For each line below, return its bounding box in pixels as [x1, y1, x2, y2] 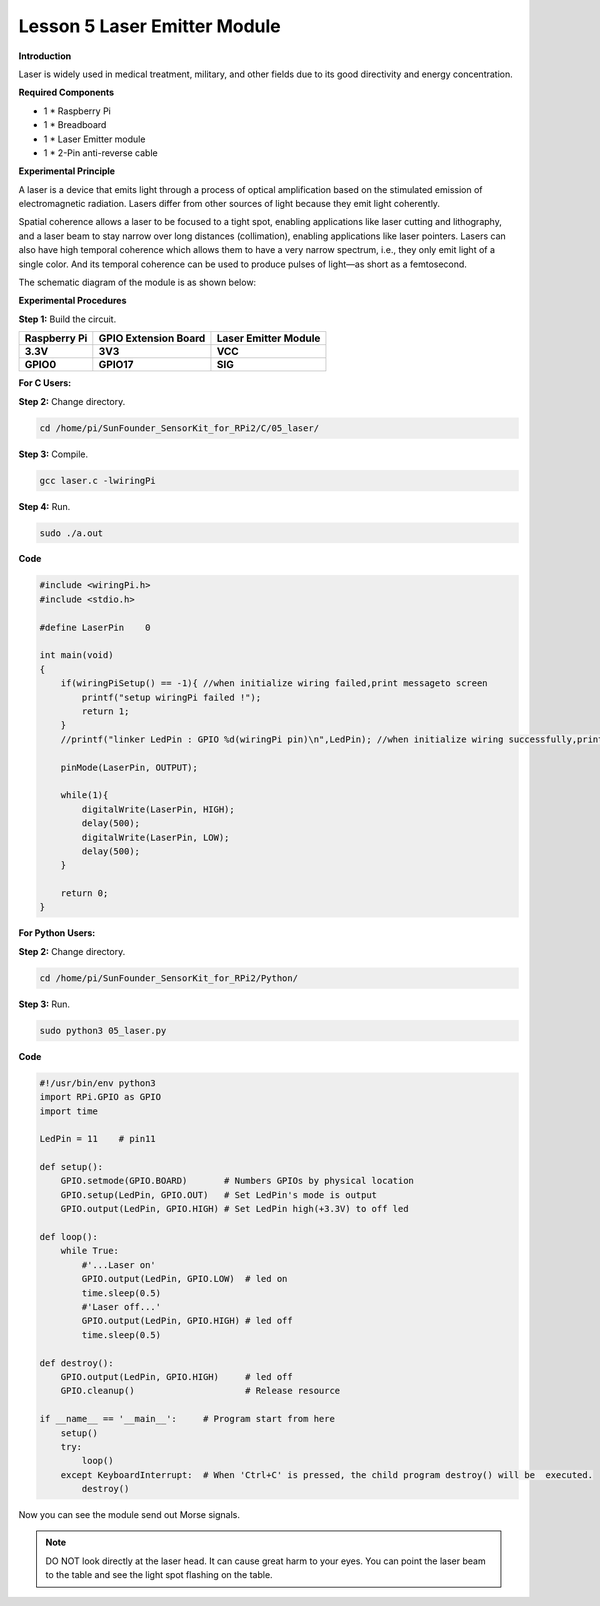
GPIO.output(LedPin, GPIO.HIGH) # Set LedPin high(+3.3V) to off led [60, 1203, 409, 1215]
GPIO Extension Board [98, 331, 206, 345]
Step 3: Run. [18, 998, 70, 1010]
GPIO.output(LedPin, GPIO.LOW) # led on [81, 1273, 288, 1285]
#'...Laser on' [81, 1259, 157, 1270]
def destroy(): [39, 1357, 114, 1369]
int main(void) [39, 650, 114, 661]
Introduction [18, 50, 72, 62]
